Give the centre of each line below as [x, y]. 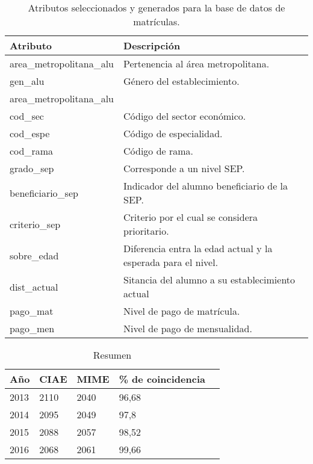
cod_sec [27, 116]
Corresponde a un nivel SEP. [184, 168]
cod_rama [32, 151]
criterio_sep [35, 224]
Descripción [152, 45]
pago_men [32, 328]
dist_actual [34, 286]
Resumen [112, 355]
